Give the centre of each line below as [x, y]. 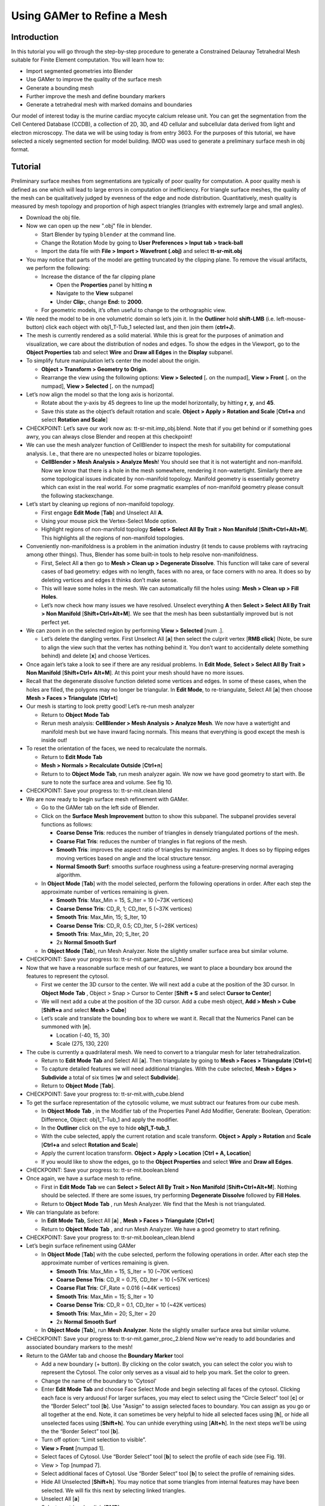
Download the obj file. [53, 217]
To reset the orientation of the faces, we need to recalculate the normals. [116, 748]
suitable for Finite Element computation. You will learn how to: [88, 60]
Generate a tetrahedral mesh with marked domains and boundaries [109, 105]
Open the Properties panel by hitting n [104, 285]
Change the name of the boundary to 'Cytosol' [99, 1381]
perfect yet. [56, 622]
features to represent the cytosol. [68, 976]
